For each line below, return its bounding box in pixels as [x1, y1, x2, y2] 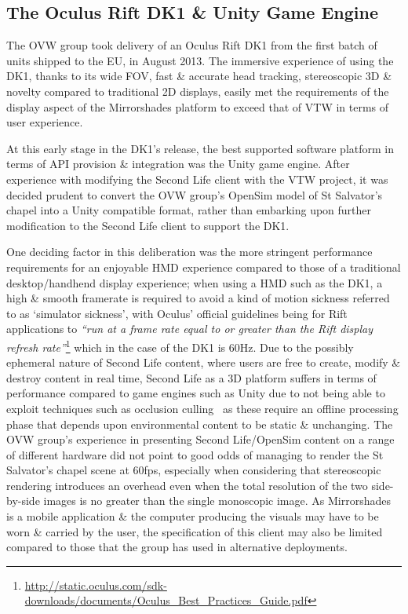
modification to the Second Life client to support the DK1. [6, 217, 290, 233]
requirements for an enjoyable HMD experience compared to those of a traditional [6, 258, 401, 275]
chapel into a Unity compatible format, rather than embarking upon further [6, 202, 372, 218]
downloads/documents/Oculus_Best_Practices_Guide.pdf [24, 592, 308, 609]
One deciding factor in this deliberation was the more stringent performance [6, 243, 373, 260]
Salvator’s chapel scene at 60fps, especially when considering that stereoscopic [6, 462, 381, 478]
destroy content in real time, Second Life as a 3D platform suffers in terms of [6, 369, 377, 386]
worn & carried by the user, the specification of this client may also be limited [6, 523, 383, 539]
